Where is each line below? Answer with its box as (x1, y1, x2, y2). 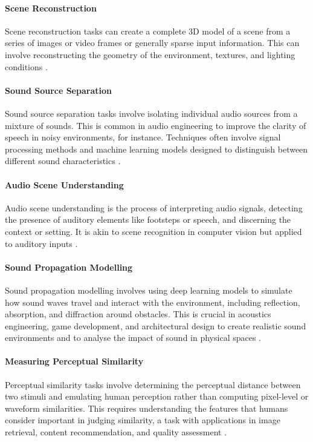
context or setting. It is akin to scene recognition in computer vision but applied (5, 225, 302, 237)
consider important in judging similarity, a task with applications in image (5, 414, 280, 426)
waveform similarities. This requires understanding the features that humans (5, 401, 288, 414)
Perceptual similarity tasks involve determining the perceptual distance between (5, 378, 301, 391)
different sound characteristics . (5, 154, 121, 167)
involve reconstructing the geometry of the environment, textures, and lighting (5, 48, 295, 61)
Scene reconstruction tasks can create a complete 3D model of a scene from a (5, 24, 291, 37)
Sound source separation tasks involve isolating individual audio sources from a (5, 107, 298, 119)
